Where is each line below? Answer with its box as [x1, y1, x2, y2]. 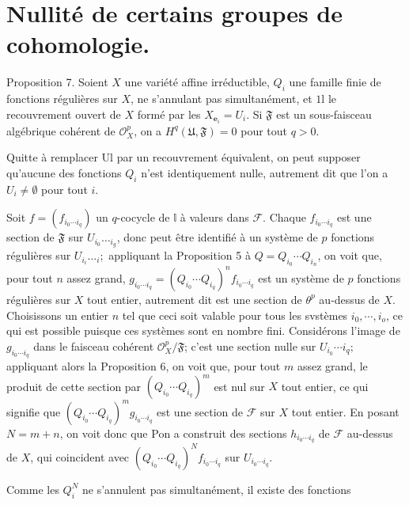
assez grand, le [297, 357, 368, 374]
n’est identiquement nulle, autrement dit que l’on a [141, 164, 388, 180]
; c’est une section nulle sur [184, 337, 316, 354]
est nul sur [214, 378, 265, 394]
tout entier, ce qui [281, 378, 369, 394]
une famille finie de [289, 74, 381, 90]
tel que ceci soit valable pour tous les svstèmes [122, 306, 348, 323]
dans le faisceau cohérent [33, 337, 154, 354]
